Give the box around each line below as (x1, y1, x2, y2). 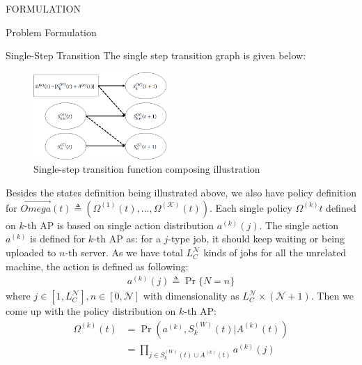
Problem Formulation (6, 24, 97, 39)
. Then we (310, 288, 354, 303)
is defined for (30, 231, 86, 246)
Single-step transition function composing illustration (33, 162, 260, 176)
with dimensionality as (143, 288, 239, 303)
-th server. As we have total (65, 245, 183, 259)
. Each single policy (210, 200, 292, 215)
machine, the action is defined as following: (6, 258, 189, 273)
